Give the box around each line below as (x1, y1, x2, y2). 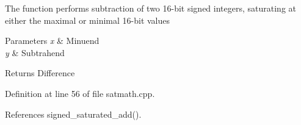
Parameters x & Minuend (5, 34, 100, 47)
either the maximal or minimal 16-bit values (5, 13, 170, 26)
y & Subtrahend (5, 46, 65, 59)
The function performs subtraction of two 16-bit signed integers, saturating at (5, 2, 296, 14)
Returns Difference (5, 66, 75, 79)
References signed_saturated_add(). (5, 107, 142, 120)
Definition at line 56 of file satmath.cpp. (5, 87, 155, 99)
